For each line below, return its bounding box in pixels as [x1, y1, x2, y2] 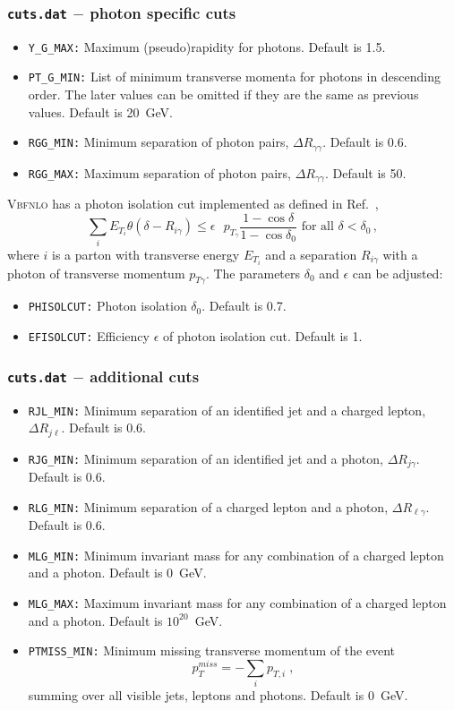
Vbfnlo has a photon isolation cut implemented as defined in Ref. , [7, 194, 379, 213]
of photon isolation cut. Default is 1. [162, 327, 363, 346]
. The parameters [205, 263, 301, 282]
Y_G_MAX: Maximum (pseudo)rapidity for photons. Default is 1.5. [28, 37, 386, 56]
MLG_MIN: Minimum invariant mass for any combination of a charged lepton [28, 545, 444, 564]
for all [301, 220, 334, 234]
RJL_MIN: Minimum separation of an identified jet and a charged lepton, [28, 400, 426, 419]
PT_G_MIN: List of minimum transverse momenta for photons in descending [28, 67, 441, 86]
